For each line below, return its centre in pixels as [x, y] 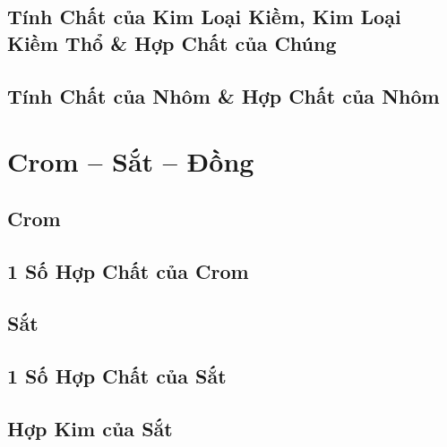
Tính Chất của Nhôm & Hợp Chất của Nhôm [223, 95]
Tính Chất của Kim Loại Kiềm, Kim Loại [204, 17]
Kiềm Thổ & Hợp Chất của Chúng [172, 42]
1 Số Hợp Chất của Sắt [117, 376]
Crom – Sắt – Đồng [131, 161]
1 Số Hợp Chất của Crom [128, 270]
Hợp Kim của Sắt [90, 428]
